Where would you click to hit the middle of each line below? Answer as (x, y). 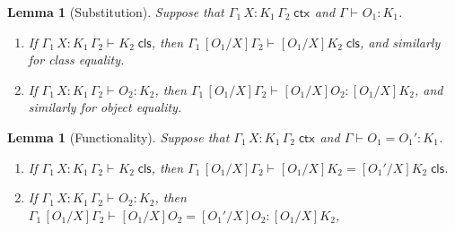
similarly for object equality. (105, 107)
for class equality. (76, 60)
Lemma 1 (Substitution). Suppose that (116, 12)
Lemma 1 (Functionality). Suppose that (118, 137)
